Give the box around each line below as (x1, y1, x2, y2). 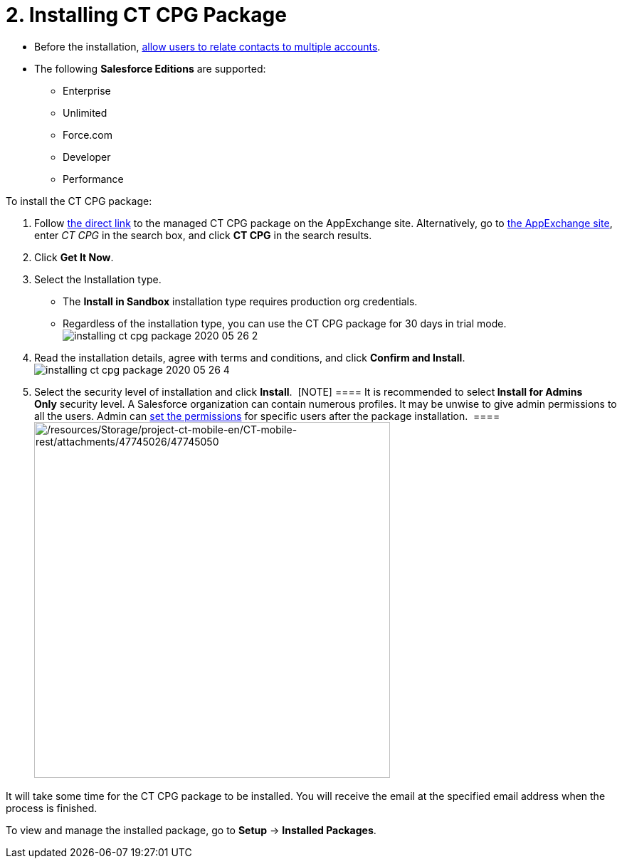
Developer (63, 150, 111, 163)
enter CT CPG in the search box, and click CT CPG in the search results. (34, 228, 372, 241)
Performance (63, 172, 124, 185)
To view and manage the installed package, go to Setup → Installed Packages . (6, 823, 376, 836)
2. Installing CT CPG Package (6, 3, 287, 27)
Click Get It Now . (34, 251, 114, 263)
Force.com (63, 128, 112, 141)
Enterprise (63, 84, 111, 97)
